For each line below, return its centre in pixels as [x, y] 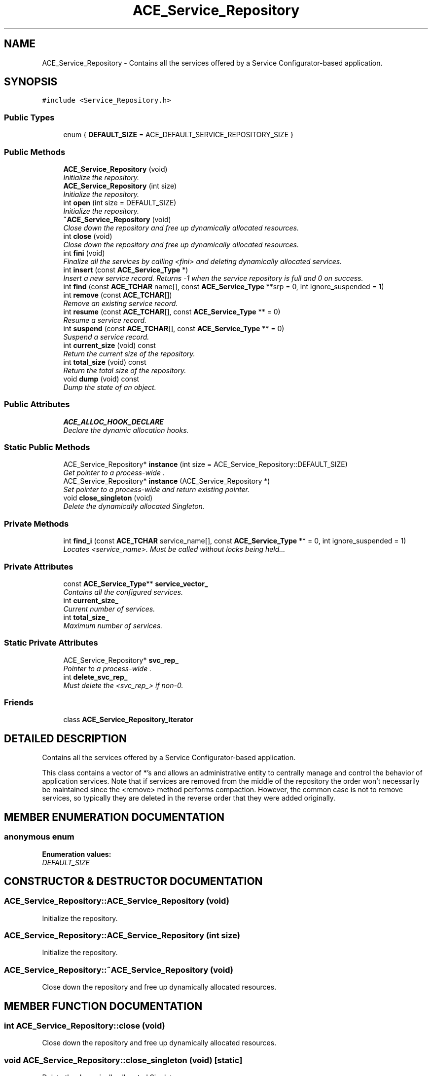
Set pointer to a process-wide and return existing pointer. [157, 490]
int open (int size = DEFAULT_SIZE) [120, 202]
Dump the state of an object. [110, 387]
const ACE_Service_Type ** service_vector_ [136, 583]
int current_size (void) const [109, 345]
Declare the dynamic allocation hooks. [126, 430]
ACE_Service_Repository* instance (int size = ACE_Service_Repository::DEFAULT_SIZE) [205, 464]
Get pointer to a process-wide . [114, 473]
